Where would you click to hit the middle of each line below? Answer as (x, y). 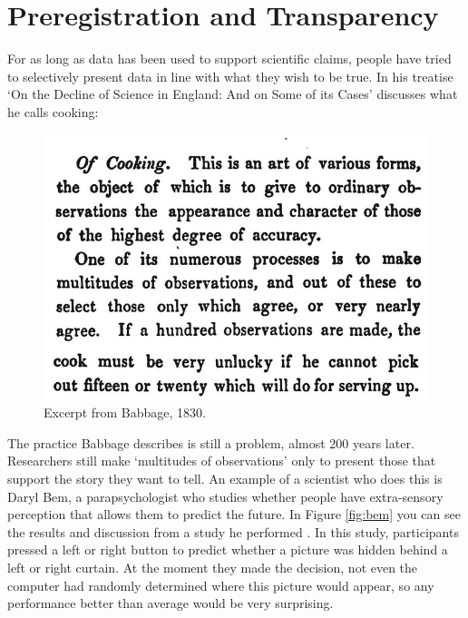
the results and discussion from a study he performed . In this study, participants (233, 531)
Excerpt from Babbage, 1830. (125, 412)
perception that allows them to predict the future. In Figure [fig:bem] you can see (234, 514)
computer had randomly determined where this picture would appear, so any (221, 585)
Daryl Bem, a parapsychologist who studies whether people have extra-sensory (225, 496)
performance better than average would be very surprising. (171, 603)
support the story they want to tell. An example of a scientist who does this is (225, 479)
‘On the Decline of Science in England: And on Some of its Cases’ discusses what (233, 94)
